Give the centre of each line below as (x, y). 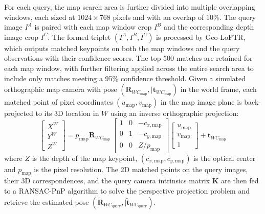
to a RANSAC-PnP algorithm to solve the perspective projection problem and (127, 190)
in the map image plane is (201, 102)
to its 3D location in (67, 113)
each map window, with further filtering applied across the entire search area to (129, 68)
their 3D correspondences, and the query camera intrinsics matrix (107, 181)
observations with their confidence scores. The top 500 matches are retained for (128, 58)
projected (19, 113)
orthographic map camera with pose (61, 89)
